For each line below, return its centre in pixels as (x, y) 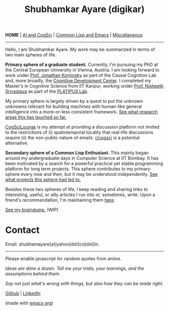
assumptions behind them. (33, 274)
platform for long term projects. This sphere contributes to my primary (78, 169)
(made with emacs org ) (29, 303)
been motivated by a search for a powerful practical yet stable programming (84, 164)
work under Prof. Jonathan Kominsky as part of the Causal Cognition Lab (81, 75)
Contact (22, 230)
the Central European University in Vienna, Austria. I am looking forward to (82, 70)
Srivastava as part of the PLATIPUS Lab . (47, 91)
